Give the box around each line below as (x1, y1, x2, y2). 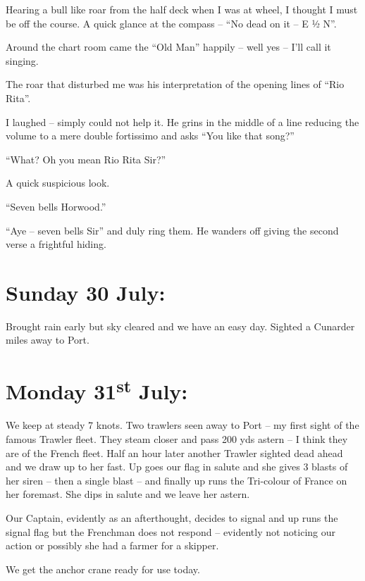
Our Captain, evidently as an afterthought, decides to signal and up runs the (6, 511, 338, 525)
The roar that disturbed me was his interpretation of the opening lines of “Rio (6, 77, 345, 92)
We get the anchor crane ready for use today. (6, 561, 200, 576)
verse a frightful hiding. (6, 237, 106, 251)
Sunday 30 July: (6, 277, 166, 306)
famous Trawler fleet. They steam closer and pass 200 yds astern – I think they (6, 432, 348, 446)
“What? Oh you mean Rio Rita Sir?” (6, 151, 166, 166)
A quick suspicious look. (6, 175, 110, 190)
